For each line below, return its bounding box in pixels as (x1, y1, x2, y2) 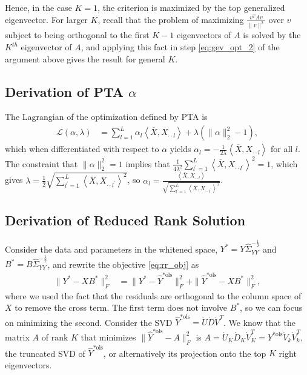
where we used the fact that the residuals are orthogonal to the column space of (5, 289, 302, 302)
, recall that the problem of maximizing (97, 13, 244, 25)
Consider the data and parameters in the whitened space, (5, 242, 218, 255)
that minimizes (81, 330, 136, 343)
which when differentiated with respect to (5, 142, 159, 155)
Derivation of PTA (5, 82, 124, 101)
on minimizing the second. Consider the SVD (5, 316, 173, 328)
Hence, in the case (5, 1, 72, 13)
